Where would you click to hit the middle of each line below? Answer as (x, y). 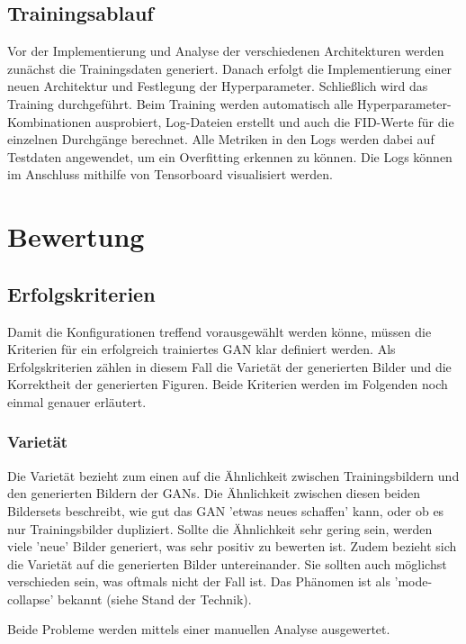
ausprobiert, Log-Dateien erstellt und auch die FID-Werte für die (275, 121)
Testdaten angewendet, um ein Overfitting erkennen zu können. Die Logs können (230, 156)
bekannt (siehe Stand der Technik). (155, 599)
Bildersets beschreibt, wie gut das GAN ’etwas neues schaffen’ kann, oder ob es (226, 510)
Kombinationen (49, 121)
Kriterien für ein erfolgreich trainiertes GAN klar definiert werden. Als (202, 349)
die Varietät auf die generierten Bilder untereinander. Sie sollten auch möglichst (227, 563)
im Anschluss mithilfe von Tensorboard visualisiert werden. (170, 174)
